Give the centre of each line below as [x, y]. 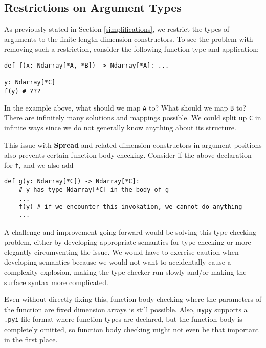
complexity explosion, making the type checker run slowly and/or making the [125, 272]
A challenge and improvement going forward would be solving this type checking [130, 232]
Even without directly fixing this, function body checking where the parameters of [133, 299]
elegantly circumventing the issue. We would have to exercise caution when [121, 252]
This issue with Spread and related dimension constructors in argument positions [133, 145]
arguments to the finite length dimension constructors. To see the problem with [129, 39]
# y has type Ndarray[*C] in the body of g [94, 190]
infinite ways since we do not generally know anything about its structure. [120, 127]
